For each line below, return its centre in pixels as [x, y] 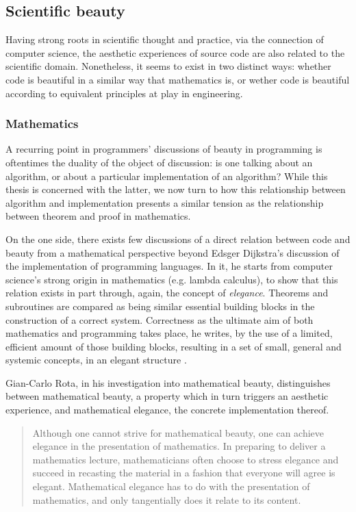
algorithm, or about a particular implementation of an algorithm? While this [167, 176]
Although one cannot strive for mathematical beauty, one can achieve [178, 432]
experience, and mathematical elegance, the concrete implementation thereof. [167, 410]
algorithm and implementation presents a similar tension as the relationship [165, 202]
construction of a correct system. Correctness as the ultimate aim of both [160, 319]
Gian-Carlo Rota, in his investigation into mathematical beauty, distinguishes [168, 382]
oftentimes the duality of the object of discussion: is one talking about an [159, 162]
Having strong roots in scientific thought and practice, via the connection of [165, 39]
